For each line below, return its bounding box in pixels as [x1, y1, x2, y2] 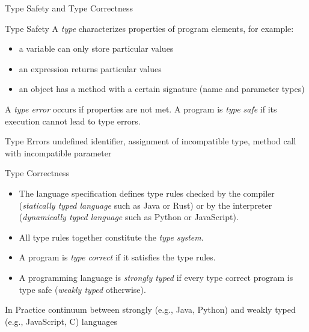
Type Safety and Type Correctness [5, 2, 133, 14]
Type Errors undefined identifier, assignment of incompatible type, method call [5, 135, 296, 147]
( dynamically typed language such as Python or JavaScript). [19, 211, 239, 223]
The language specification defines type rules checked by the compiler [19, 186, 275, 199]
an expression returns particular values [19, 62, 162, 75]
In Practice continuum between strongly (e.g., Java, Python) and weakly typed [5, 303, 296, 316]
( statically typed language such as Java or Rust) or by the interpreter [19, 198, 272, 211]
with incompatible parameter [5, 146, 112, 159]
